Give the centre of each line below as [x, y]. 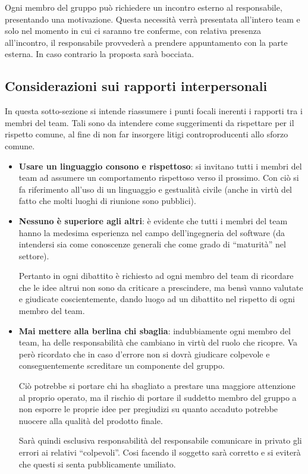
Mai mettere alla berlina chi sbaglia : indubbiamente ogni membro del [155, 330]
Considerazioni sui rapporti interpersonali [136, 86]
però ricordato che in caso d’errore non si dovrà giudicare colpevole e [144, 354]
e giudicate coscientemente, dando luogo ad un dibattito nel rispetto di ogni [157, 299]
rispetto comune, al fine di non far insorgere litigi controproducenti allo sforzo [147, 134]
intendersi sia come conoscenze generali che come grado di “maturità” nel [152, 244]
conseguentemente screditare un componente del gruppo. [122, 365]
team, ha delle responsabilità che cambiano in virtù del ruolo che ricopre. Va [158, 342]
